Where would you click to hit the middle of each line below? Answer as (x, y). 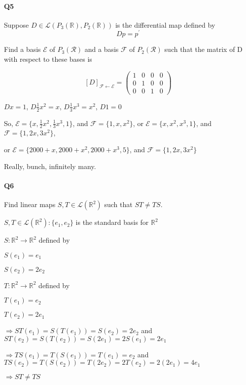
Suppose (17, 24)
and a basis (102, 49)
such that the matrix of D (203, 49)
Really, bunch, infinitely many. (50, 166)
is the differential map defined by (165, 24)
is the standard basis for (112, 222)
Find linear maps (30, 204)
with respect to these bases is (48, 59)
